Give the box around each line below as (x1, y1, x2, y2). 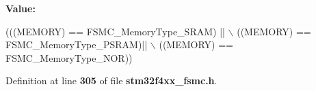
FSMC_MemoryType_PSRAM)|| (5, 37, 148, 52)
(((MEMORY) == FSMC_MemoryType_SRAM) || (5, 24, 225, 38)
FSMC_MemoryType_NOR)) (5, 50, 133, 65)
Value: (5, 1, 36, 15)
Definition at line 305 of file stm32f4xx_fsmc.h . (5, 73, 218, 88)
